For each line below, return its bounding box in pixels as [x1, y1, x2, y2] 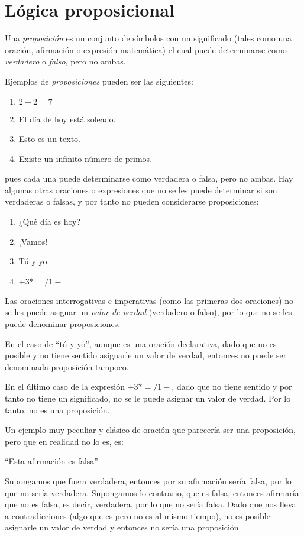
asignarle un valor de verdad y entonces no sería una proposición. [5, 521, 241, 533]
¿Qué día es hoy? [18, 215, 81, 228]
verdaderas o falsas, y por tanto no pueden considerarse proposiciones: [5, 195, 259, 208]
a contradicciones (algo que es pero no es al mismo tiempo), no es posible [5, 509, 270, 522]
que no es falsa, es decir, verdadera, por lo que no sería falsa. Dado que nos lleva [5, 498, 296, 510]
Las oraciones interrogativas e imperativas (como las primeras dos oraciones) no [5, 294, 293, 306]
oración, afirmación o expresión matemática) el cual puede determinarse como [5, 43, 287, 56]
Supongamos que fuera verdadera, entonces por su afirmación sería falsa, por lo [5, 474, 292, 487]
